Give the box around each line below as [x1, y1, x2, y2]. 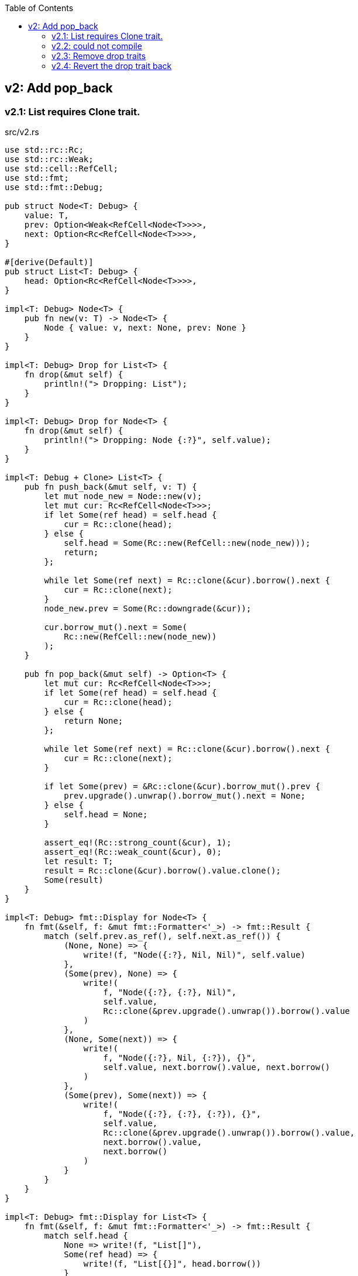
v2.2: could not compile [51, 41, 142, 51]
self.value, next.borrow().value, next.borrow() [103, 1062, 331, 1072]
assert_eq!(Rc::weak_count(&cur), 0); [44, 847, 222, 857]
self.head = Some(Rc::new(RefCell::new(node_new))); [64, 538, 311, 548]
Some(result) [44, 875, 104, 885]
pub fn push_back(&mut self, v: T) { [24, 482, 197, 492]
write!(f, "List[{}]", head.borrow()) [83, 1259, 261, 1269]
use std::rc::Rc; [5, 145, 84, 155]
